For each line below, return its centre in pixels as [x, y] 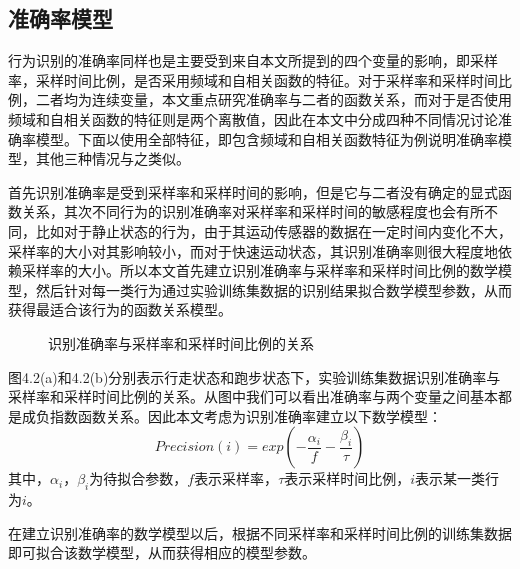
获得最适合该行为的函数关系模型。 [120, 309]
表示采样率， [236, 478]
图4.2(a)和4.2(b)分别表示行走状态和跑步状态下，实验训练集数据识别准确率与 [254, 376]
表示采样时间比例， [347, 478]
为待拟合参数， [138, 478]
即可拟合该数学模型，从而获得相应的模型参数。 [162, 552]
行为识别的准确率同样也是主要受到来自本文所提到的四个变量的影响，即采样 [253, 60]
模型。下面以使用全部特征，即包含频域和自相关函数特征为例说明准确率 [266, 138]
